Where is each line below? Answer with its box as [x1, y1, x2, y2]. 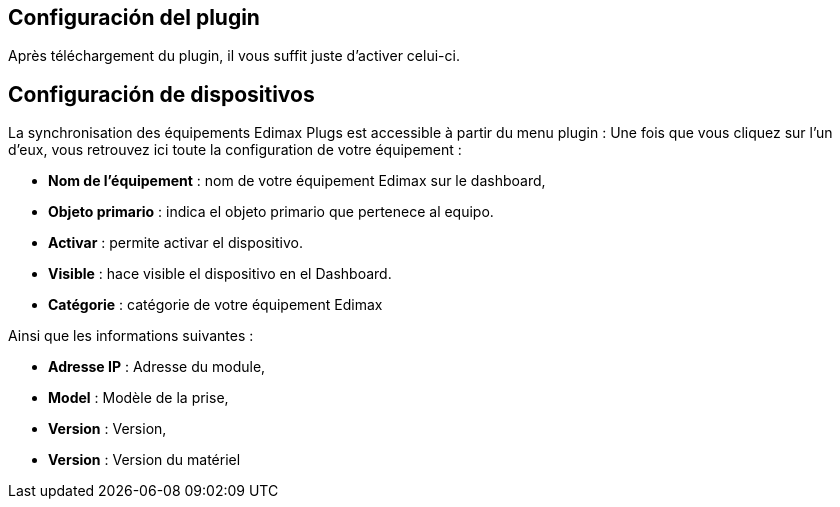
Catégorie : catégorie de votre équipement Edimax [48, 296, 383, 314]
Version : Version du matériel [48, 451, 241, 469]
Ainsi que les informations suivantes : [8, 327, 254, 345]
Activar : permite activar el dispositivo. [48, 234, 304, 252]
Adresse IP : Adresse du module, [48, 358, 266, 376]
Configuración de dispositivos [8, 81, 315, 107]
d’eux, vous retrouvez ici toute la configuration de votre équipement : [8, 141, 462, 159]
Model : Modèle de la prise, [48, 389, 229, 407]
